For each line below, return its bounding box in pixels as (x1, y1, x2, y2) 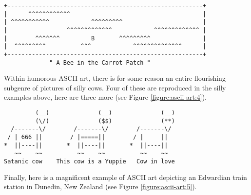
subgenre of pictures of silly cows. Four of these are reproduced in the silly (4, 82, 226, 92)
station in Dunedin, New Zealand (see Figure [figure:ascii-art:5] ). (4, 181, 197, 192)
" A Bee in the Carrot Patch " (49, 59, 151, 66)
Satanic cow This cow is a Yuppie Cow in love (4, 158, 175, 165)
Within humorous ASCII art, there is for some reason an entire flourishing (4, 73, 226, 83)
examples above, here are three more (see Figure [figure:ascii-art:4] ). (4, 92, 207, 102)
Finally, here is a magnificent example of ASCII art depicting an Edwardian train (4, 172, 247, 182)
